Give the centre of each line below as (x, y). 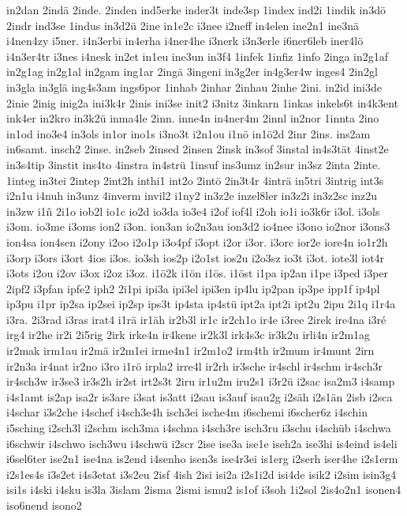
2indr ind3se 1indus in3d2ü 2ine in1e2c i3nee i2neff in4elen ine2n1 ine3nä (183, 25)
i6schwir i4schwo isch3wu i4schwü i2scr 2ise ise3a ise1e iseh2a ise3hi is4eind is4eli (202, 443)
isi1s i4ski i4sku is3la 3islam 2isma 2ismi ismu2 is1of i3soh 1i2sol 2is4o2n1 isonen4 (204, 490)
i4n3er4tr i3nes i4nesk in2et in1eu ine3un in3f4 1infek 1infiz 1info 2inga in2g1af (198, 56)
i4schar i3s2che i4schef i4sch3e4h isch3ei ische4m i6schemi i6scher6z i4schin (187, 412)
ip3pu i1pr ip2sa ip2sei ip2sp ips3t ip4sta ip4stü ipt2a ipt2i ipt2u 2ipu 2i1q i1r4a (201, 304)
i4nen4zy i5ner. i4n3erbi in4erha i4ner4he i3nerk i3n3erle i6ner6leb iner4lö (185, 41)
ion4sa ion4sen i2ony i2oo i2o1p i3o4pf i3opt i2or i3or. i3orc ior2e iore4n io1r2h (197, 241)
